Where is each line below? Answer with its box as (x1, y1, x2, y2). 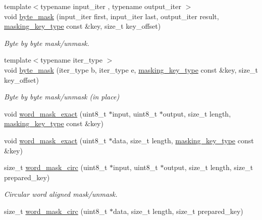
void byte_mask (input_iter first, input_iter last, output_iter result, (4, 11, 219, 21)
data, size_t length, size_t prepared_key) (113, 205, 243, 216)
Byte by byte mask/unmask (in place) (4, 91, 120, 102)
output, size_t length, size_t (164, 162, 253, 173)
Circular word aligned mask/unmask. (4, 189, 118, 199)
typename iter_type (40, 54, 102, 65)
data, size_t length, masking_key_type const (112, 135, 254, 145)
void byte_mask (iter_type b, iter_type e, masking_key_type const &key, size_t (4, 64, 258, 75)
